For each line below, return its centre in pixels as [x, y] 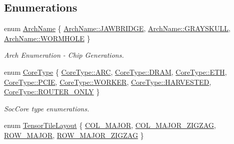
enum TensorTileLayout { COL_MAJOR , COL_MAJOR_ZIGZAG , [110, 125]
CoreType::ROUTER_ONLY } [52, 92]
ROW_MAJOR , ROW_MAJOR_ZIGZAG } [74, 135]
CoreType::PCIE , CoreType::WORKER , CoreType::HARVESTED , [108, 82]
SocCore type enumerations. [47, 108]
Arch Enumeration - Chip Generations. [64, 55]
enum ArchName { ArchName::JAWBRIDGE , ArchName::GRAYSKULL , [117, 28]
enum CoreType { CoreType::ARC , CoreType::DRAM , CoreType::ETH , [115, 71]
